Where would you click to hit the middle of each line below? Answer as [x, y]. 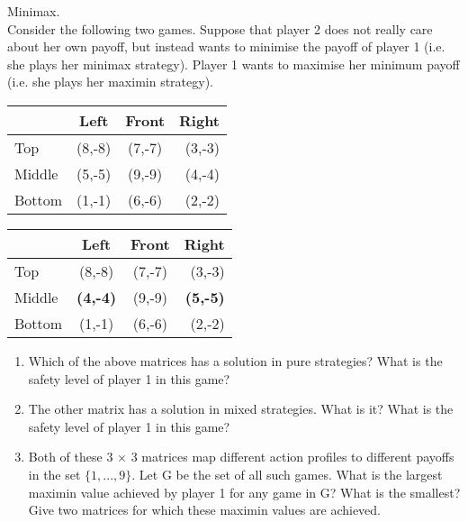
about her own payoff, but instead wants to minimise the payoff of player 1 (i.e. [226, 46]
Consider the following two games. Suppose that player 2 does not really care [220, 28]
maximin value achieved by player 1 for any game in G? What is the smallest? [244, 492]
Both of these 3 [71, 457]
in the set [54, 474]
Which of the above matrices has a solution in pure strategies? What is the [235, 360]
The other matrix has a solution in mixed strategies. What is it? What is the [241, 409]
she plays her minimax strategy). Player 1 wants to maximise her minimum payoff [234, 64]
